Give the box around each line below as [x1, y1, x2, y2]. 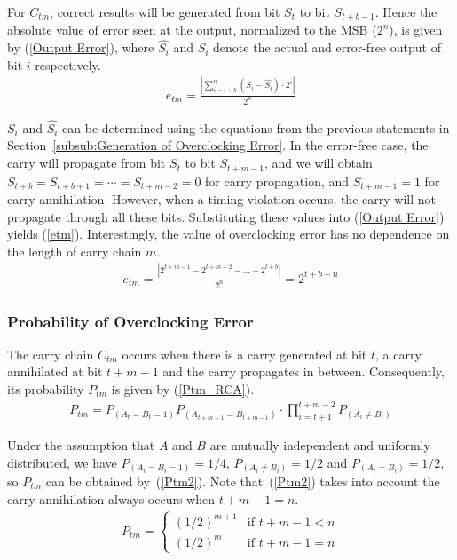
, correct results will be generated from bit [50, 3, 280, 20]
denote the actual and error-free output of [213, 38, 441, 57]
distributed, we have [7, 453, 117, 471]
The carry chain [7, 344, 94, 363]
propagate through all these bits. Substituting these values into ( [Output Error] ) [7, 207, 445, 225]
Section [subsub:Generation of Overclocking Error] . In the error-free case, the [7, 136, 429, 154]
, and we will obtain [264, 154, 373, 172]
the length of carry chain [7, 241, 142, 260]
